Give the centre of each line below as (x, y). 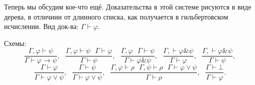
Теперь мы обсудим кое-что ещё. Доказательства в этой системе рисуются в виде (128, 6)
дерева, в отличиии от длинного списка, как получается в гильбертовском (116, 16)
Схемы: (15, 43)
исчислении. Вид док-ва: (41, 26)
